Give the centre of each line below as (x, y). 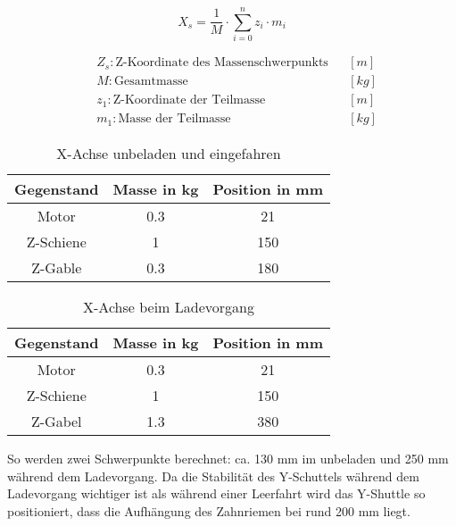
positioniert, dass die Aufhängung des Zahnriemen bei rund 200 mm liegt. (209, 511)
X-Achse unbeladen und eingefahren (169, 154)
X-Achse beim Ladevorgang (169, 307)
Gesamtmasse (151, 82)
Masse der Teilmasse (174, 119)
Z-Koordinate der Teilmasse (189, 100)
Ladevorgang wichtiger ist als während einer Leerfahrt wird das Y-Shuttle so (216, 493)
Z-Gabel (57, 422)
